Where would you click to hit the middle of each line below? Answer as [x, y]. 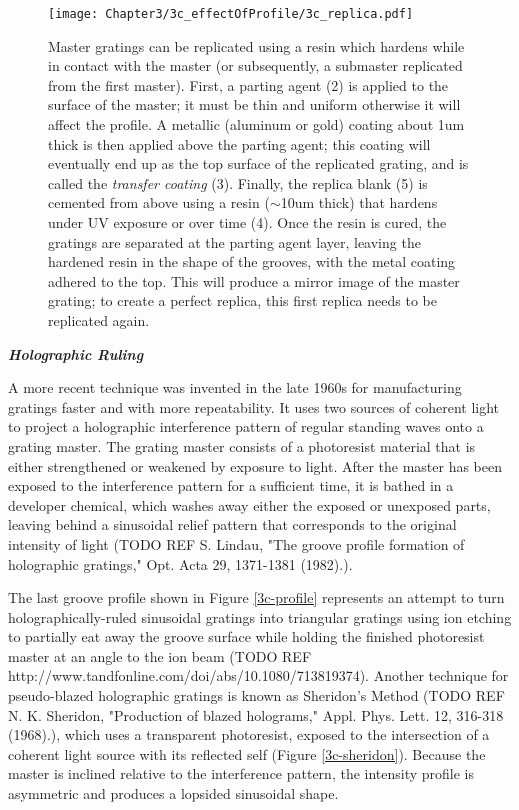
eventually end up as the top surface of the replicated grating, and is [258, 163]
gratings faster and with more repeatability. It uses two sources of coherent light [254, 406]
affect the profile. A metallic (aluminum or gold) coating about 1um [256, 124]
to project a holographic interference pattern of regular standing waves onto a [246, 426]
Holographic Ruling [76, 353]
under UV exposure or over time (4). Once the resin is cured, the [247, 222]
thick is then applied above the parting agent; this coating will [239, 143]
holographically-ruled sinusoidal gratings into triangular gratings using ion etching [260, 616]
